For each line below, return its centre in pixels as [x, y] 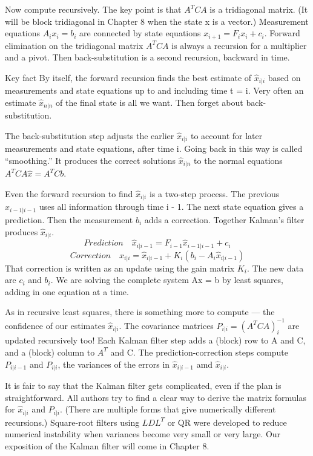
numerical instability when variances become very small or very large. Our [143, 434]
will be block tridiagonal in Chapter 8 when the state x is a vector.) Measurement [157, 21]
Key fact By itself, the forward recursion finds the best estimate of [128, 77]
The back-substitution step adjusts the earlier [90, 135]
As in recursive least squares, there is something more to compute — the [140, 312]
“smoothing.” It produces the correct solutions [90, 160]
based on [284, 77]
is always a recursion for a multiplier [239, 45]
